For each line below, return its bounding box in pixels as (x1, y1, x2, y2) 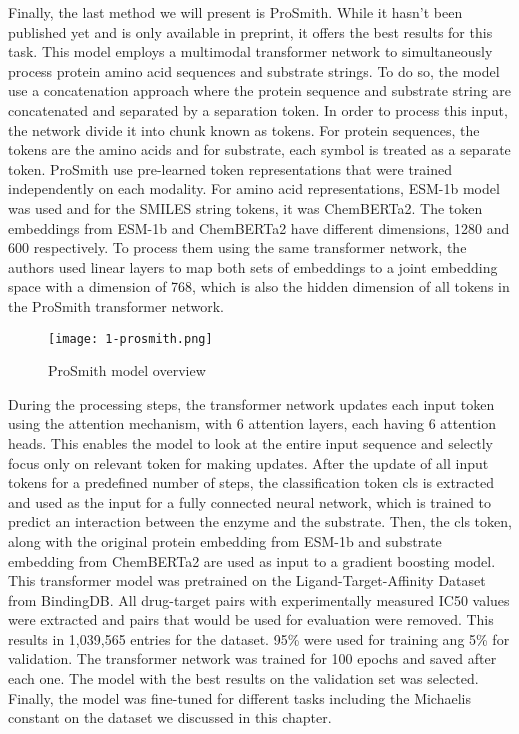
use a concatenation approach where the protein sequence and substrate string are (8, 80, 512, 101)
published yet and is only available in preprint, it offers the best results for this (8, 21, 493, 42)
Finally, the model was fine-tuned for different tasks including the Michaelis (8, 687, 471, 708)
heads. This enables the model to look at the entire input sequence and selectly (8, 432, 493, 453)
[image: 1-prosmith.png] (48, 331, 213, 346)
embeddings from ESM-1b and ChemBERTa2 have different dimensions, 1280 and (8, 217, 510, 238)
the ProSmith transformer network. (8, 295, 224, 316)
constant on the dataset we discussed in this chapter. (8, 707, 332, 728)
